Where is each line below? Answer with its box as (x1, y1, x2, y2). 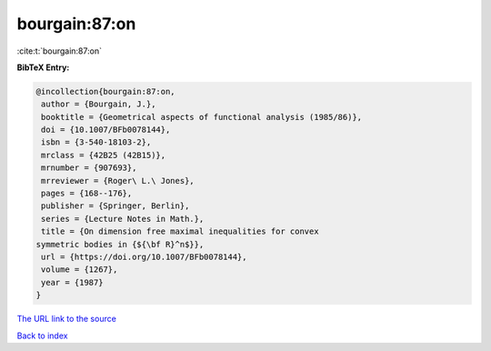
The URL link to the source (16, 314, 117, 325)
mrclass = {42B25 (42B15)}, (41, 150, 166, 160)
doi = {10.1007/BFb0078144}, (41, 125, 171, 135)
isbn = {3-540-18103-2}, (41, 137, 152, 147)
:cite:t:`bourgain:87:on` (16, 45, 102, 56)
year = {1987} (41, 277, 104, 287)
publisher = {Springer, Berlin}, (41, 201, 190, 211)
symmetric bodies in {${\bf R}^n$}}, (35, 239, 205, 249)
